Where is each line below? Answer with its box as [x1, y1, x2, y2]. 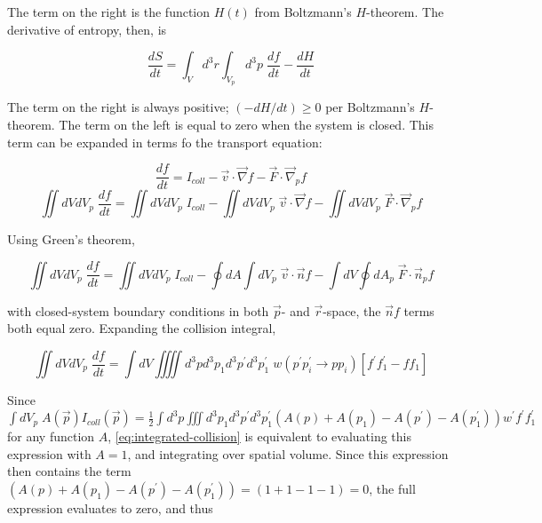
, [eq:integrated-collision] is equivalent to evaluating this [108, 427, 411, 446]
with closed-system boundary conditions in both [7, 301, 269, 320]
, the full [369, 479, 416, 497]
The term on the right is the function [7, 3, 211, 20]
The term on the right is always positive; [7, 98, 229, 116]
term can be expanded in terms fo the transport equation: [7, 132, 323, 151]
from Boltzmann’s [254, 3, 352, 20]
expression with [7, 444, 92, 463]
